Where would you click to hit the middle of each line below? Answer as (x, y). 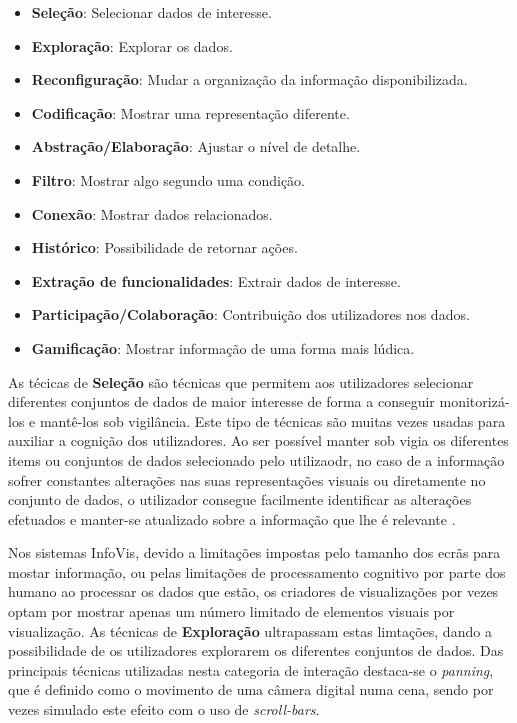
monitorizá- (474, 401)
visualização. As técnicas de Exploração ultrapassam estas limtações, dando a (250, 630)
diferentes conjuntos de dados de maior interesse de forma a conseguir (221, 401)
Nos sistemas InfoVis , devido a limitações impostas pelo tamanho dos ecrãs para (254, 552)
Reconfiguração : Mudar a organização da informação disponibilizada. (249, 79)
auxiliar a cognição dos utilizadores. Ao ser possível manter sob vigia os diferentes (258, 440)
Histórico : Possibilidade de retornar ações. (164, 247)
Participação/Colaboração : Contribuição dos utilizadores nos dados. (250, 314)
